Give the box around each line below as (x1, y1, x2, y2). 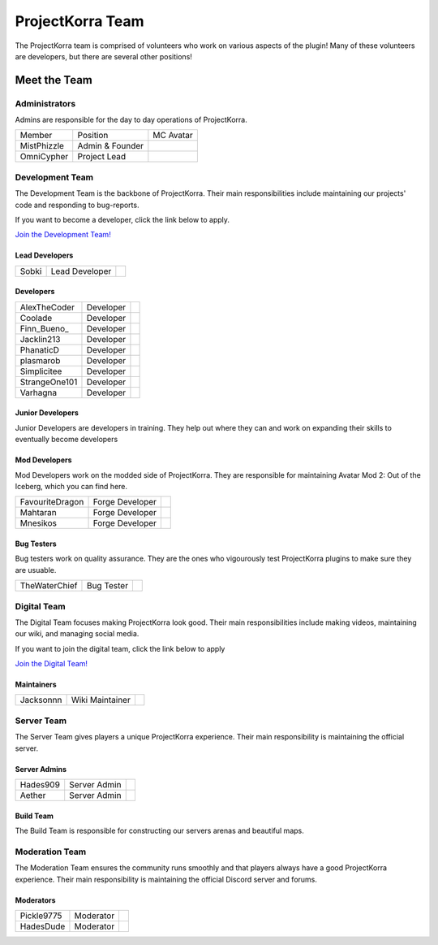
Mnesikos (19, 518, 57, 529)
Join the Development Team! (15, 230, 111, 240)
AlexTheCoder (19, 301, 75, 313)
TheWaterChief (19, 580, 78, 592)
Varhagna (19, 387, 57, 398)
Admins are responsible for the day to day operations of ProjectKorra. (15, 115, 247, 125)
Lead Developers (15, 250, 74, 260)
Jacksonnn (19, 695, 62, 706)
